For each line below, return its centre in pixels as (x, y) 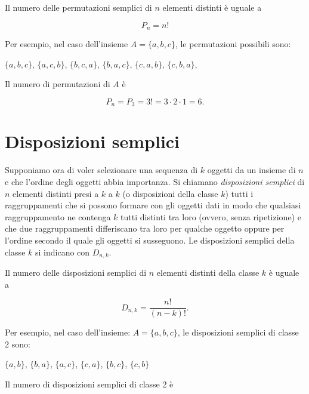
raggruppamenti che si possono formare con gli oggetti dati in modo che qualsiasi (153, 205)
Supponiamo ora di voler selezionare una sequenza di (101, 170)
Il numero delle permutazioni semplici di (78, 7)
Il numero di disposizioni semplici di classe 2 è (89, 384)
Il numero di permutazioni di (58, 84)
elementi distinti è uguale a (212, 7)
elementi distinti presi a (56, 193)
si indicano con (62, 252)
